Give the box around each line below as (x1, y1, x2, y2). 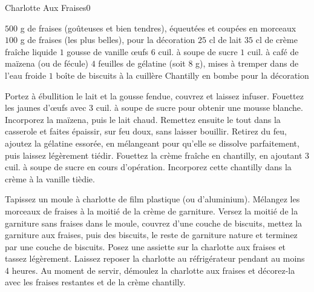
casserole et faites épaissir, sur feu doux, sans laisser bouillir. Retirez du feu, (5, 125, 287, 138)
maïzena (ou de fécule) (5, 57, 89, 70)
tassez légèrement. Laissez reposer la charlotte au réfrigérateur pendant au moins (5, 252, 305, 265)
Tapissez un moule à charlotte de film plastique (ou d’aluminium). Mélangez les (5, 193, 300, 205)
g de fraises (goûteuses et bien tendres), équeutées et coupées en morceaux (20, 21, 296, 34)
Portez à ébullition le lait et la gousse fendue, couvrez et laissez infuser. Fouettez (5, 89, 304, 102)
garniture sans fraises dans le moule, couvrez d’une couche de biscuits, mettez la (5, 216, 303, 229)
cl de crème (255, 33, 298, 46)
